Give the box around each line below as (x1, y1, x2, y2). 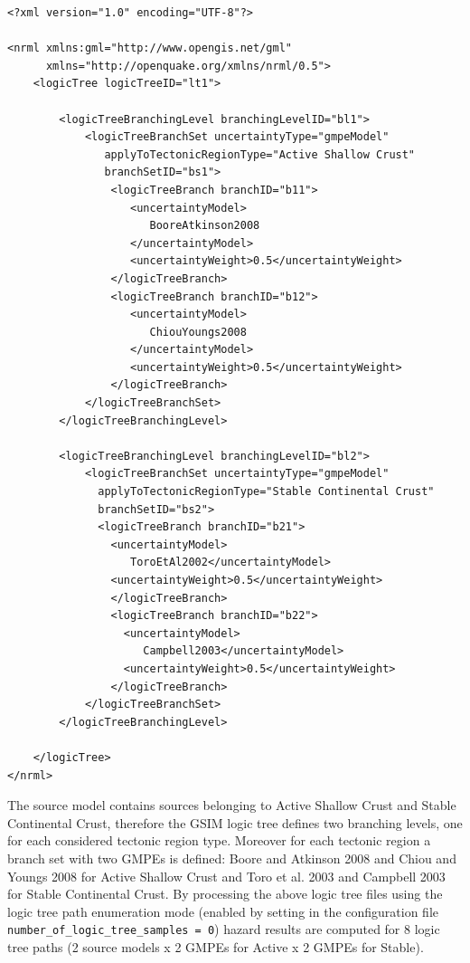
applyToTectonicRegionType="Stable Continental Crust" (98, 485, 435, 499)
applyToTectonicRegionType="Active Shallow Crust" (104, 148, 416, 161)
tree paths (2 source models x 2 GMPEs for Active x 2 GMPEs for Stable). (7, 937, 424, 956)
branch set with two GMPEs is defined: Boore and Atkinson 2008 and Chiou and (7, 848, 456, 867)
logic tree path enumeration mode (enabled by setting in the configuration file (7, 901, 438, 920)
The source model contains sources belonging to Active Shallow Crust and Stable (7, 796, 456, 815)
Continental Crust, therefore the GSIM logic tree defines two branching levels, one (7, 813, 463, 832)
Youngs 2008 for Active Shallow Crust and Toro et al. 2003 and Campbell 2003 (7, 866, 446, 885)
